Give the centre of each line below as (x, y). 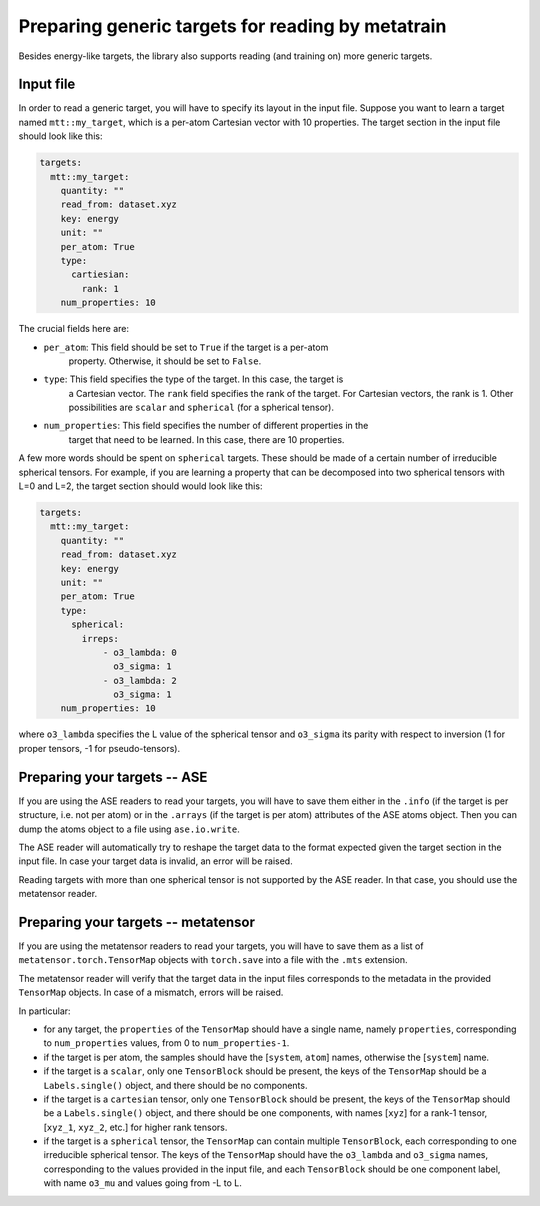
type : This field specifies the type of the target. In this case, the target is (193, 379)
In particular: (44, 1011)
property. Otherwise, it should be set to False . (165, 361)
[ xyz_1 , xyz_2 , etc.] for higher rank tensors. (135, 1127)
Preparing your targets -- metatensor (136, 921)
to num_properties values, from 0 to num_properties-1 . (166, 1043)
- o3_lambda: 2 (139, 680)
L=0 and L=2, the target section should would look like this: (140, 486)
